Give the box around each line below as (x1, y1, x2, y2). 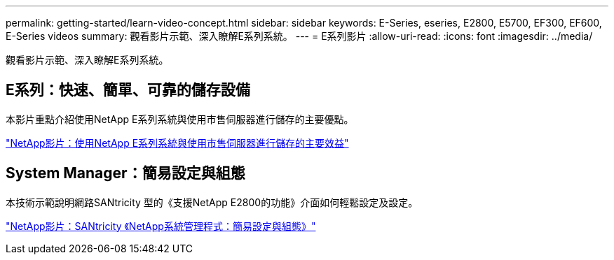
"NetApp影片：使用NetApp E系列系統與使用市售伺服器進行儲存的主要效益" (6, 136, 349, 149)
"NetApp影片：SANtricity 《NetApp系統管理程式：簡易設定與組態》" (6, 219, 316, 232)
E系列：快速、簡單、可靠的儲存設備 (6, 81, 250, 99)
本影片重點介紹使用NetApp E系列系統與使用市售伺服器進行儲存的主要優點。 (6, 113, 354, 125)
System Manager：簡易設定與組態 (6, 164, 245, 182)
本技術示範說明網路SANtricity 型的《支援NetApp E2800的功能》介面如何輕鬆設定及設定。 (6, 196, 418, 208)
